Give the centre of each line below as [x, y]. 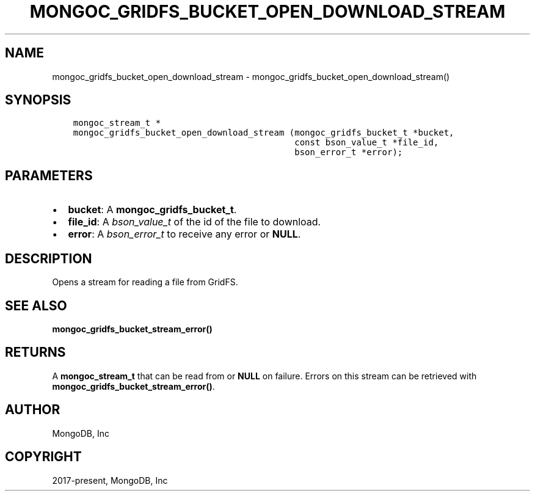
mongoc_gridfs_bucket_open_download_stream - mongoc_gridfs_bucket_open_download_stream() [251, 76]
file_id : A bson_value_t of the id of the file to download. [195, 222]
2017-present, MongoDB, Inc [110, 480]
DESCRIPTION [49, 258]
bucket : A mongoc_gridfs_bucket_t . [152, 210]
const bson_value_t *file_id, [367, 143]
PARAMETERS [49, 175]
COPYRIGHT [43, 457]
